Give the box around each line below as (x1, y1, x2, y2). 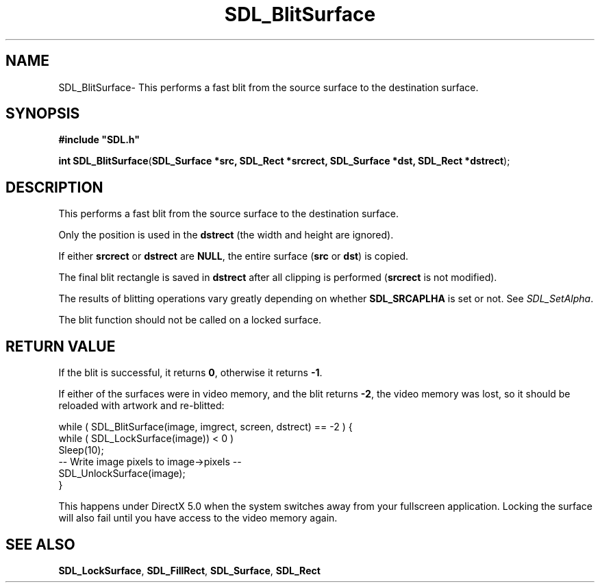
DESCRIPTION (5, 178, 103, 196)
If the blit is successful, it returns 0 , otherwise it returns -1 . (58, 367, 323, 379)
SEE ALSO (5, 535, 75, 553)
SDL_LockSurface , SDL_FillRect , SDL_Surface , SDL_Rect (58, 564, 321, 576)
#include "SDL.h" (58, 134, 140, 146)
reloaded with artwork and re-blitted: (58, 400, 225, 412)
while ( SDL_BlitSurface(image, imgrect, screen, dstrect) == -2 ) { (58, 421, 353, 433)
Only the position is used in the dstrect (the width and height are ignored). (58, 229, 394, 241)
